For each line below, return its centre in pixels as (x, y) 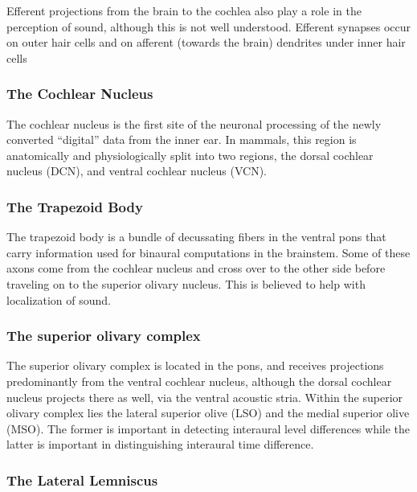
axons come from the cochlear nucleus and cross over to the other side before (196, 268)
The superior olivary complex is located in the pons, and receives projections (195, 365)
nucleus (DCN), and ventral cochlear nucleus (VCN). (137, 171)
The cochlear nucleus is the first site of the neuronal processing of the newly (194, 123)
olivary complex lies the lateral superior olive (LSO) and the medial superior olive (208, 413)
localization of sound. (59, 299)
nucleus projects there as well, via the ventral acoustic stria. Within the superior (205, 397)
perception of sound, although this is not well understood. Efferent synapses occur (208, 26)
